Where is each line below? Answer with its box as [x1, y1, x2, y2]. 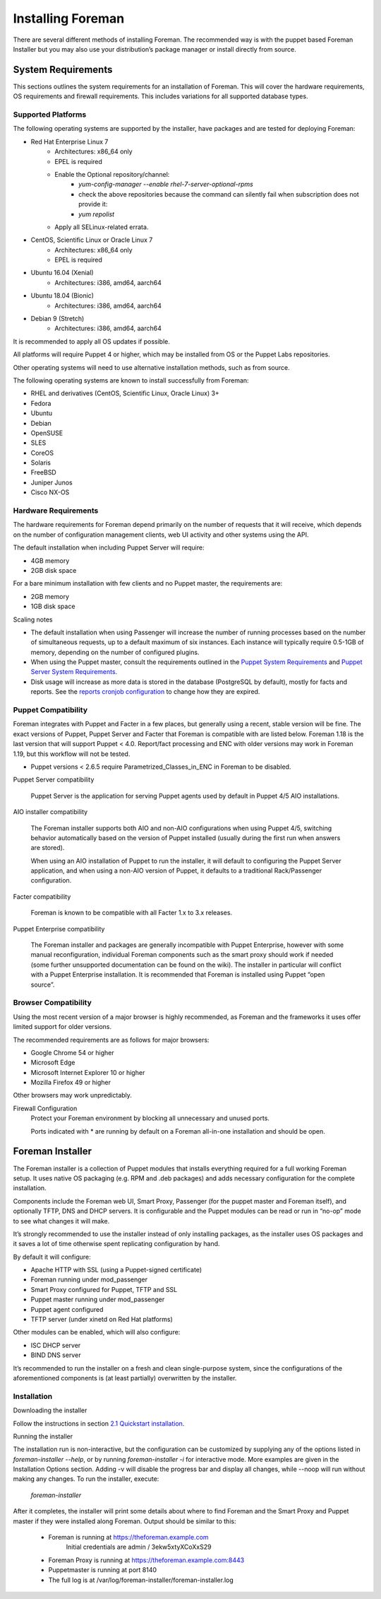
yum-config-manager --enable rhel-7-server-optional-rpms [78, 180, 253, 189]
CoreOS [30, 448, 54, 457]
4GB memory [30, 556, 70, 565]
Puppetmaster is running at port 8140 [48, 1566, 157, 1574]
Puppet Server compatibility [13, 775, 95, 784]
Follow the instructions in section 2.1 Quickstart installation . [13, 1419, 185, 1428]
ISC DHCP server [30, 1341, 81, 1349]
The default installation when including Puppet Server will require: [13, 543, 205, 552]
